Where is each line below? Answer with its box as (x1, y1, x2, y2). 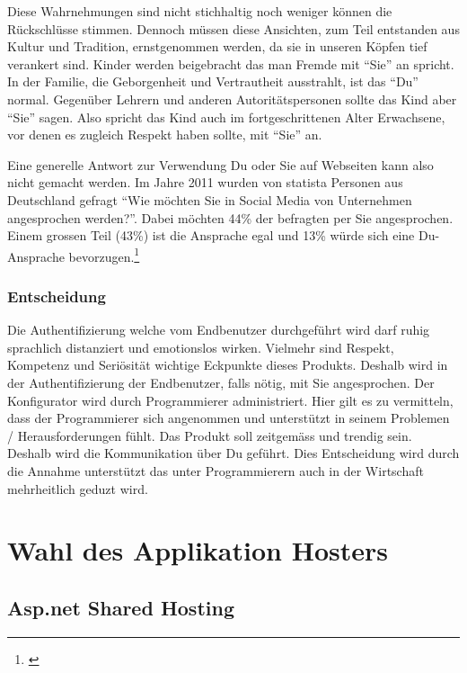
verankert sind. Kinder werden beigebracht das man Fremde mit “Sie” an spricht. (7, 54, 454, 73)
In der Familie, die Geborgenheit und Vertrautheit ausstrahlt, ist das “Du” (7, 72, 419, 91)
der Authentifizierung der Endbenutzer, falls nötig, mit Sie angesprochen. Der (7, 372, 435, 391)
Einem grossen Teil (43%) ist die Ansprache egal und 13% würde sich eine (7, 226, 415, 245)
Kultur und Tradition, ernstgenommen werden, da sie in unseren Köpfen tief (7, 37, 427, 56)
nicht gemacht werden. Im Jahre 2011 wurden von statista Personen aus (7, 173, 403, 192)
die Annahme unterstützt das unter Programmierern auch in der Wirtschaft (7, 461, 424, 480)
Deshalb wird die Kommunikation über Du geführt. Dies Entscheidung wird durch (7, 444, 460, 462)
